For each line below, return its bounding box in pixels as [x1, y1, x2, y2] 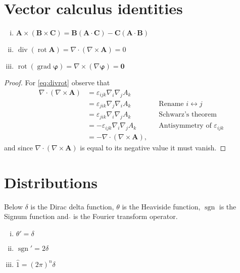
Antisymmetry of [159, 122, 212, 130]
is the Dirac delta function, [30, 201, 114, 211]
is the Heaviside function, [122, 201, 201, 211]
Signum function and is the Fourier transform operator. [4, 211, 178, 222]
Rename [159, 100, 184, 107]
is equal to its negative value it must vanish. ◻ [80, 142, 226, 153]
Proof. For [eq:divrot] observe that [4, 77, 110, 88]
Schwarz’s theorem [159, 111, 217, 119]
